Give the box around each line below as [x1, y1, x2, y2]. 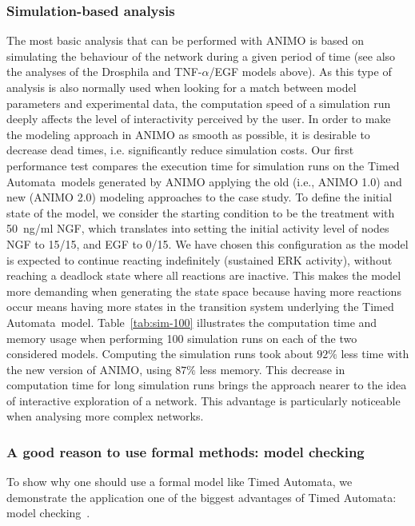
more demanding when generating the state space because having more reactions [6, 282, 401, 299]
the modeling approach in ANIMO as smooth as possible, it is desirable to [6, 126, 370, 142]
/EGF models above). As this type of [209, 63, 392, 80]
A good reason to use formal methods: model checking [6, 441, 365, 461]
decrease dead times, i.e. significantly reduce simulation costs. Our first [6, 141, 354, 158]
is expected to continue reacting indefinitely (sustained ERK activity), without [6, 251, 393, 268]
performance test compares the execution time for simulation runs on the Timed [6, 157, 400, 173]
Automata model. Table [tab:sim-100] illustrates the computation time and [6, 313, 377, 330]
